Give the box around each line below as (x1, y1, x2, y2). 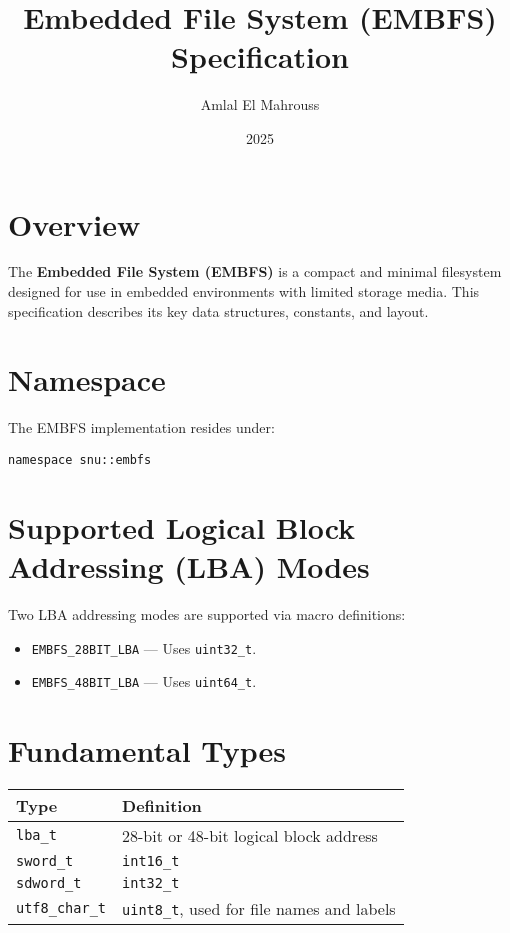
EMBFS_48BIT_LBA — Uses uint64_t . (31, 671, 257, 692)
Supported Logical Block (8, 506, 356, 547)
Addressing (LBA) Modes (8, 545, 370, 586)
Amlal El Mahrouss (200, 94, 320, 115)
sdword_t (16, 874, 82, 891)
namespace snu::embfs (8, 452, 152, 467)
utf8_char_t (16, 900, 107, 917)
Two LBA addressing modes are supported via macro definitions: (8, 603, 406, 624)
